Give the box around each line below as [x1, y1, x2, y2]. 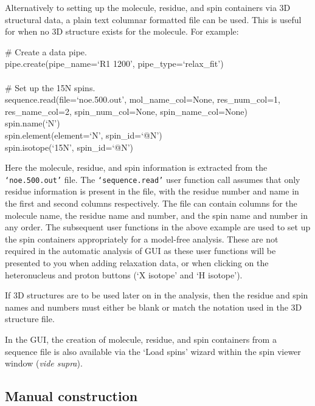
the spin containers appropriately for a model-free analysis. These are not [5, 232, 279, 245]
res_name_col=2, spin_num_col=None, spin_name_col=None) [5, 105, 247, 117]
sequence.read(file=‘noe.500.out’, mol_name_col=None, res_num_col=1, [5, 93, 280, 106]
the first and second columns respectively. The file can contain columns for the [5, 196, 297, 209]
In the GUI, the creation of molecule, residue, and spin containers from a [5, 332, 277, 345]
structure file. [5, 312, 55, 325]
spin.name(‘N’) [5, 117, 60, 129]
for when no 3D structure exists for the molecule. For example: [5, 25, 239, 38]
